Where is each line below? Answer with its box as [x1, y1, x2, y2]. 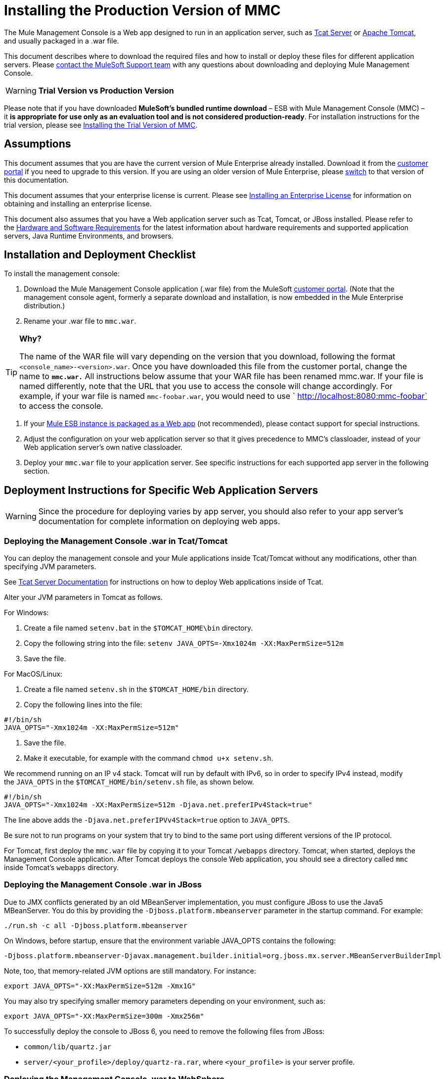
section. [24, 467, 50, 476]
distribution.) [24, 301, 65, 310]
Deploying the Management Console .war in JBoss [4, 880, 202, 890]
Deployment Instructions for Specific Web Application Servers [4, 484, 318, 496]
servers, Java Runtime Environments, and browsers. [4, 231, 174, 240]
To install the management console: [4, 269, 120, 278]
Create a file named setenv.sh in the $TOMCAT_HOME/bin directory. [24, 685, 249, 694]
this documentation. [4, 175, 69, 184]
